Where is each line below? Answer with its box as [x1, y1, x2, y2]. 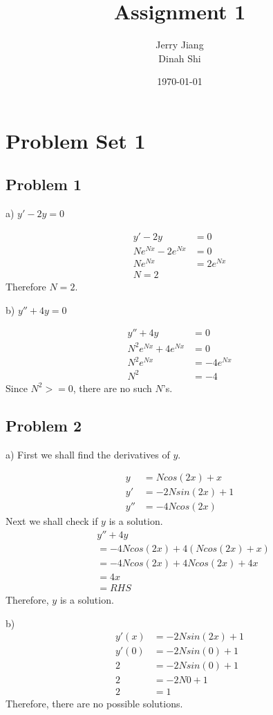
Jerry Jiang [156, 37, 204, 52]
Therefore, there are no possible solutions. [6, 696, 183, 710]
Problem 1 [6, 174, 82, 195]
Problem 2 [6, 414, 82, 436]
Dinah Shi [158, 50, 201, 65]
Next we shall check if [6, 514, 98, 528]
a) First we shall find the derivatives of [6, 447, 170, 461]
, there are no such [73, 380, 152, 395]
